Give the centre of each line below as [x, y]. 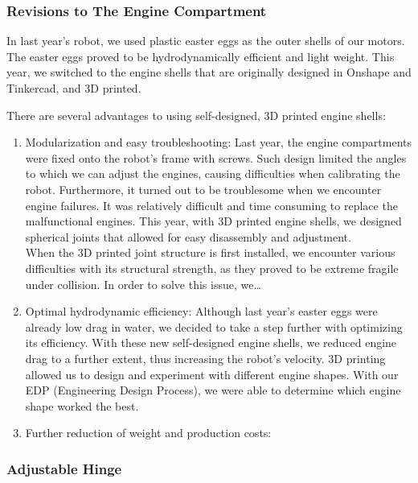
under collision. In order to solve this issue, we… [143, 284]
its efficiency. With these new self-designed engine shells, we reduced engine [211, 343]
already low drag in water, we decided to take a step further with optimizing [214, 326]
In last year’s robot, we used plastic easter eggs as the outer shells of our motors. [206, 41]
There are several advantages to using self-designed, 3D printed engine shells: [196, 115]
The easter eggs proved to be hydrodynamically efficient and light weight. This [201, 56]
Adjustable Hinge [64, 468]
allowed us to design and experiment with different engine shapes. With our [212, 374]
